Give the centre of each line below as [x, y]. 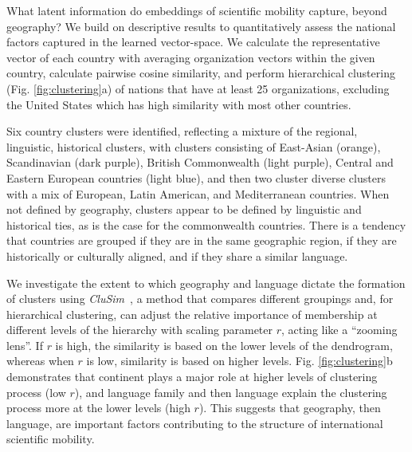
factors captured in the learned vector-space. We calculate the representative [193, 42]
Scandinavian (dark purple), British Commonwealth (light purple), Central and [200, 162]
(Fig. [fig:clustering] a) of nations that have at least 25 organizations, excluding [198, 88]
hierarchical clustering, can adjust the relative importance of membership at [192, 314]
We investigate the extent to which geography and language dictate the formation [206, 283]
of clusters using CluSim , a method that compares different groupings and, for [200, 299]
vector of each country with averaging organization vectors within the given [191, 57]
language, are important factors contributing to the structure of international [195, 423]
